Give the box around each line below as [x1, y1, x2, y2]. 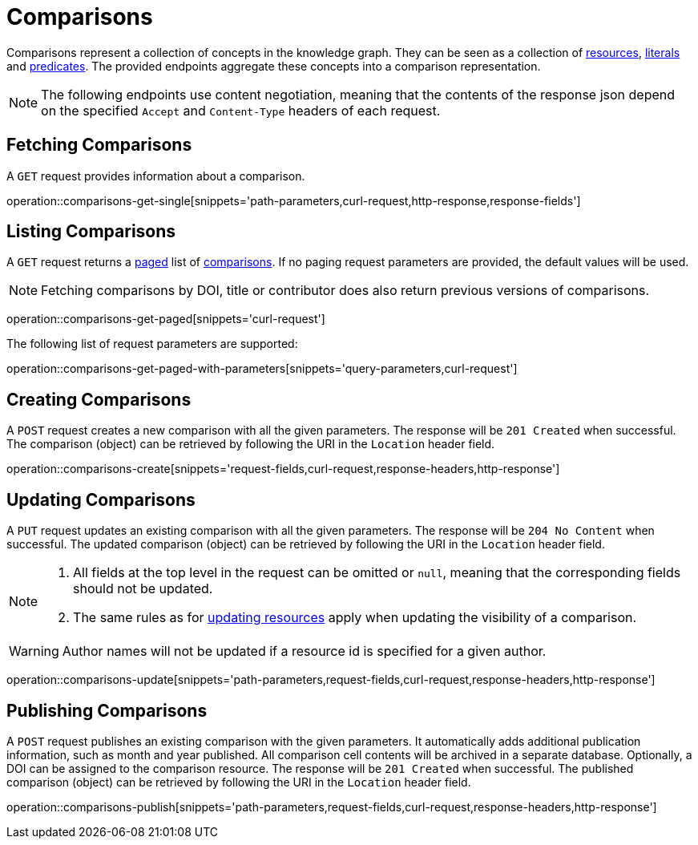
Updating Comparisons [6, 489, 196, 510]
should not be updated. [73, 580, 213, 597]
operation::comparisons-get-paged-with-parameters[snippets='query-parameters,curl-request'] [6, 362, 518, 376]
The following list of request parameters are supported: [6, 337, 298, 351]
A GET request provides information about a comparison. [6, 168, 305, 183]
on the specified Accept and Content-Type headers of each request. [41, 102, 441, 119]
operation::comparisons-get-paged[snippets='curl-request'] [6, 312, 325, 326]
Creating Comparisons [6, 389, 192, 410]
